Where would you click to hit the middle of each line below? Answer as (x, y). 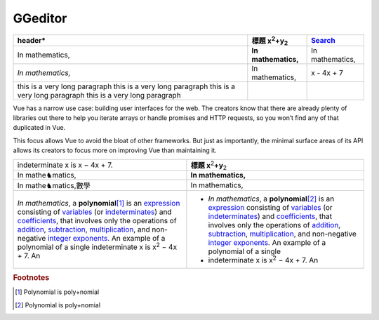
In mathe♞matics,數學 (54, 185)
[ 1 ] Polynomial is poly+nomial (57, 292)
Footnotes (31, 278)
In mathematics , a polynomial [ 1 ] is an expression (99, 203)
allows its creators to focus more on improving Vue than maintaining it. (115, 150)
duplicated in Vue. (39, 128)
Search (324, 40)
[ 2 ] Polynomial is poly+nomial (58, 305)
